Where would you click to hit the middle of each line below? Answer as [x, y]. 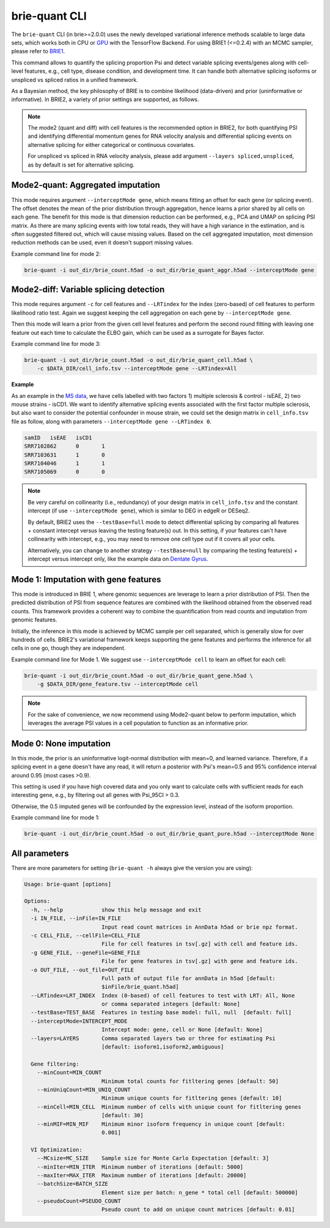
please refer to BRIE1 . [38, 51]
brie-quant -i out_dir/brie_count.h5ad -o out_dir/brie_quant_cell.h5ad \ [139, 360]
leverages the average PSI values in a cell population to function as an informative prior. [138, 723]
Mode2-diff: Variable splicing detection [88, 290]
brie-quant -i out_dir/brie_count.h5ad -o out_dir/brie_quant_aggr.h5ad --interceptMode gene [169, 270]
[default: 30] [122, 1115]
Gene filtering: [55, 1064]
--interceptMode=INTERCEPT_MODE [79, 1021]
